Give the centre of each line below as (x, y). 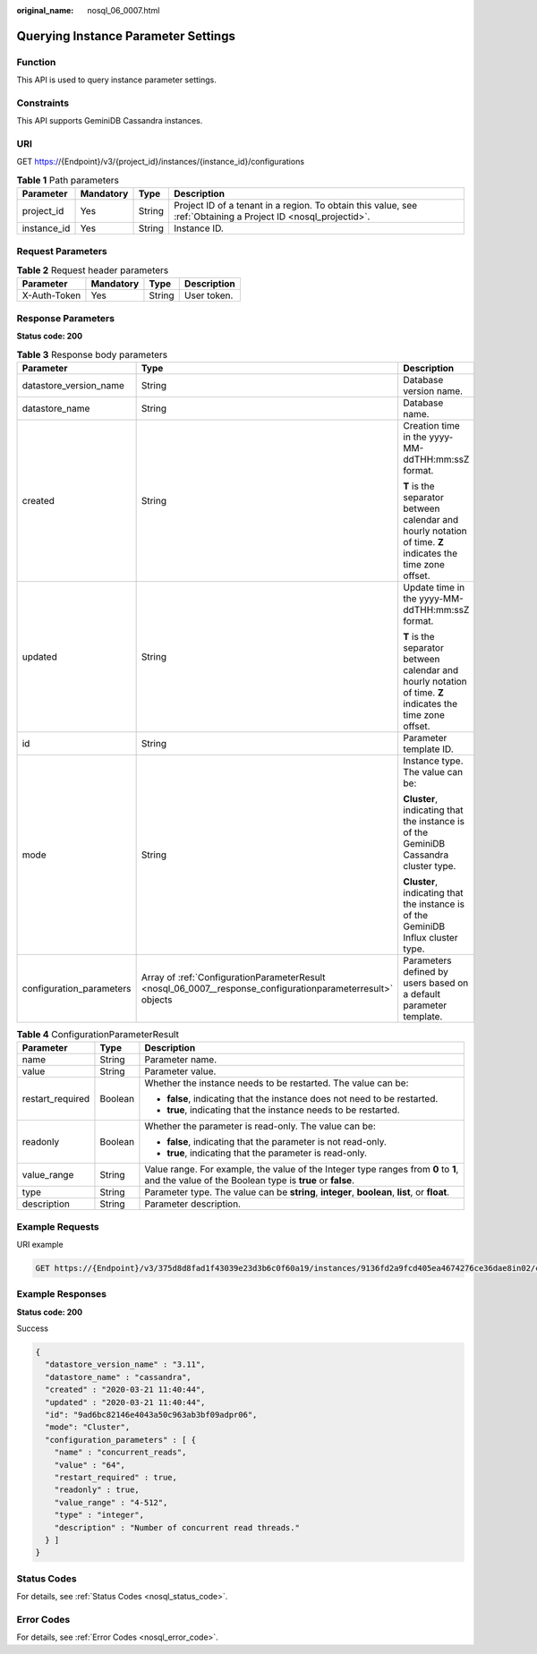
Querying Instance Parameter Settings (126, 36)
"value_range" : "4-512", (111, 1502)
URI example (40, 1244)
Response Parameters (66, 318)
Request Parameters (62, 251)
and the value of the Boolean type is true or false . (250, 1181)
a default (422, 993)
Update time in (434, 587)
